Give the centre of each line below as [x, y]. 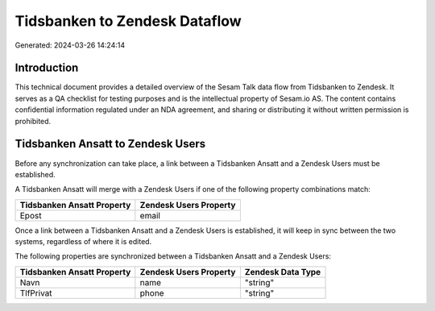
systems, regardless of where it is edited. [83, 242]
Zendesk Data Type [283, 272]
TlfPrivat [36, 292]
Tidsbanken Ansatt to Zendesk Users [110, 144]
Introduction [47, 68]
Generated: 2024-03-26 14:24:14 [70, 45]
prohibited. [33, 121]
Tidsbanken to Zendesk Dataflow [128, 21]
